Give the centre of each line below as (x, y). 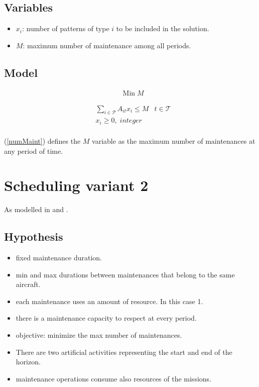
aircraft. (28, 284)
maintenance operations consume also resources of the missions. (113, 378)
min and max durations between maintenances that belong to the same (125, 274)
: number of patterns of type (66, 28)
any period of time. (34, 151)
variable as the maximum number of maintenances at (174, 140)
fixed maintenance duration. (59, 258)
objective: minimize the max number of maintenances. (99, 335)
